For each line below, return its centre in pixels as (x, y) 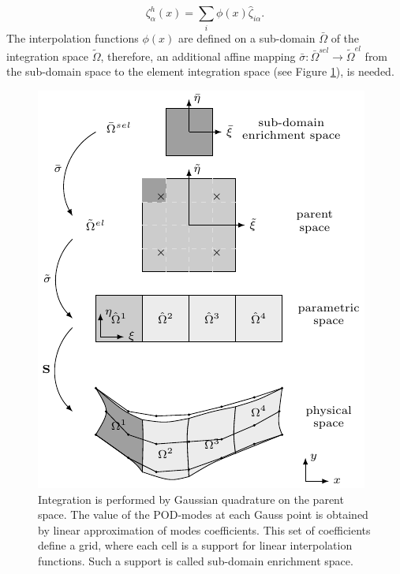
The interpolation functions (73, 37)
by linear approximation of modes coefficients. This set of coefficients (204, 529)
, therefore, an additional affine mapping (198, 56)
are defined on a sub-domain (247, 37)
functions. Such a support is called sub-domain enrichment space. (196, 561)
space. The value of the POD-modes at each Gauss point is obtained (203, 514)
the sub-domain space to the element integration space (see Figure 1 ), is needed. (200, 71)
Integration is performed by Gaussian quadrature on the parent (191, 499)
